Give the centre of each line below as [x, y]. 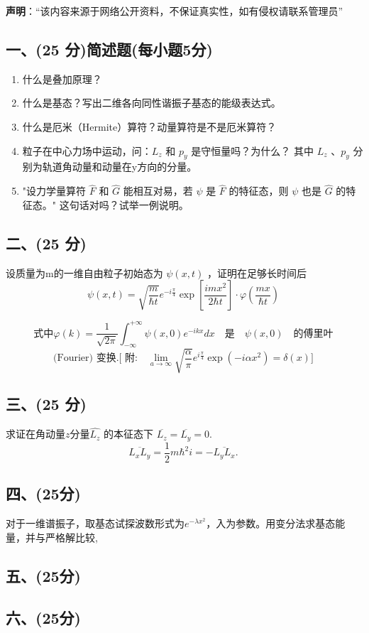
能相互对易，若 [158, 191]
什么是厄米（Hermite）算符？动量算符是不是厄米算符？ [149, 126]
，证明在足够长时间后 [257, 272]
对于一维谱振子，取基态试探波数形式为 [95, 523]
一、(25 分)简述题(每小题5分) [109, 49]
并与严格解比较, [61, 537]
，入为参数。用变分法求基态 [271, 523]
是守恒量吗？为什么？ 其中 [252, 150]
